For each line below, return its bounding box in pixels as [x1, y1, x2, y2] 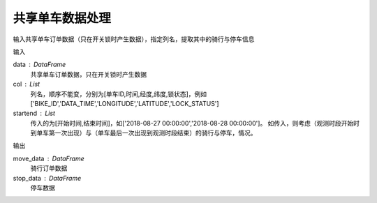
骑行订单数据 [30, 164, 68, 172]
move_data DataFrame [13, 154, 85, 163]
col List [13, 80, 40, 89]
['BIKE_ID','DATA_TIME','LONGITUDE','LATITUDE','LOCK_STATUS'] [30, 99, 219, 107]
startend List [13, 109, 56, 118]
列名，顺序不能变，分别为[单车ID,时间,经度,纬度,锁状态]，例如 [30, 89, 207, 98]
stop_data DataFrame [13, 174, 82, 182]
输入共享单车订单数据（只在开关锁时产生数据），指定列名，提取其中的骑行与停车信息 [13, 35, 255, 43]
